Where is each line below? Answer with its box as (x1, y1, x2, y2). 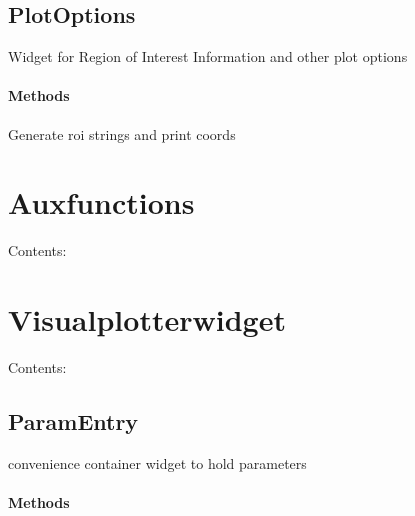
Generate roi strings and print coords (8, 123, 236, 144)
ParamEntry (8, 406, 139, 437)
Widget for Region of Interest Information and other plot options (8, 46, 408, 67)
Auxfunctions (8, 182, 195, 223)
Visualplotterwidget (8, 299, 286, 340)
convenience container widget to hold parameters (8, 452, 307, 473)
